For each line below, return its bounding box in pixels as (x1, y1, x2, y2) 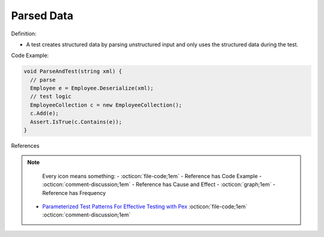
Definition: (11, 30, 37, 37)
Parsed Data (11, 9, 74, 22)
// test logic (30, 93, 72, 100)
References (11, 142, 40, 149)
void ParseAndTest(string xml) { (23, 68, 122, 75)
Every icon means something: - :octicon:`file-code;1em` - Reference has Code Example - (42, 172, 262, 179)
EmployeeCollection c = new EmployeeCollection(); (30, 101, 182, 108)
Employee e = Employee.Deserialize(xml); (30, 85, 154, 92)
